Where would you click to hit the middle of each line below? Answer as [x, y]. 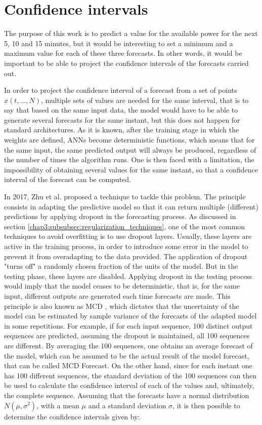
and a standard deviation [127, 405]
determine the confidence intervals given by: [72, 416]
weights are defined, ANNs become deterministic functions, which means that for [129, 140]
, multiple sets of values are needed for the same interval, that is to [145, 100]
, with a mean [58, 405]
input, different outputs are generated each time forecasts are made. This [117, 295]
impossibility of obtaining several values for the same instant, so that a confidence [131, 169]
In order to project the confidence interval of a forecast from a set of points [121, 90]
